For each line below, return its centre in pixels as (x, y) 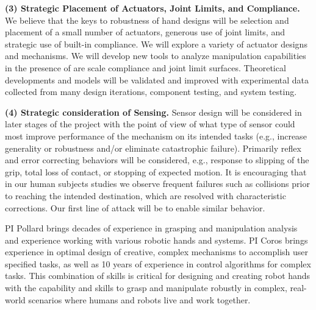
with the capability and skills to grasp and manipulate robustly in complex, (146, 288)
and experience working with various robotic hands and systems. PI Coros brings (156, 240)
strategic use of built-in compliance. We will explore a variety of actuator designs (156, 44)
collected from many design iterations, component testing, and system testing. (151, 92)
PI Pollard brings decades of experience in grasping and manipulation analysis (151, 228)
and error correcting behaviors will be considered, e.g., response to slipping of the (157, 160)
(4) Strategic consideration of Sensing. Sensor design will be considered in (153, 112)
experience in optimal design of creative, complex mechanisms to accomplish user (157, 252)
